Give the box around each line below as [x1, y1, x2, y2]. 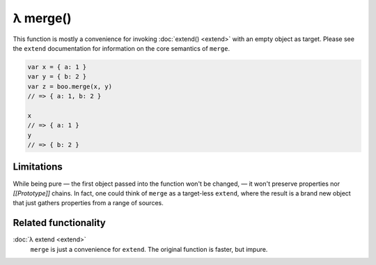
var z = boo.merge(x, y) [27, 82, 113, 90]
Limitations [13, 161, 63, 173]
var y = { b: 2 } [27, 73, 87, 81]
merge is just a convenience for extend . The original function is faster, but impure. [30, 245, 268, 253]
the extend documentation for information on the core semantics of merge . [13, 44, 230, 52]
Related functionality [13, 217, 106, 229]
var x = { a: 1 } [27, 63, 87, 71]
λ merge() [13, 10, 72, 26]
